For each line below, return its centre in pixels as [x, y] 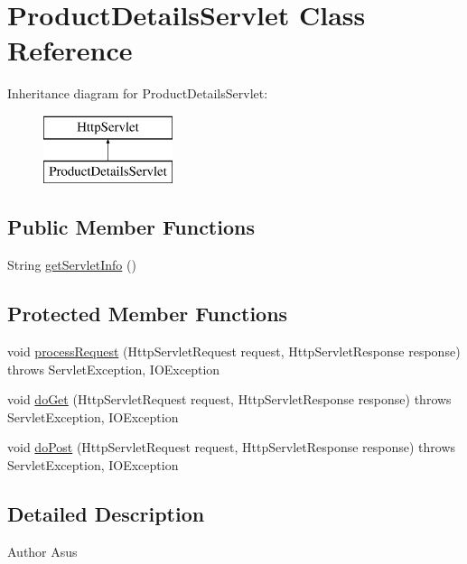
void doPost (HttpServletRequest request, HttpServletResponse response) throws [232, 447]
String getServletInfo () [72, 265]
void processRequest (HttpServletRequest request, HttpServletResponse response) [234, 351]
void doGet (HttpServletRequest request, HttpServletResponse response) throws [229, 399]
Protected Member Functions [148, 314]
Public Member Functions [131, 227]
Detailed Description [106, 514]
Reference [70, 50]
